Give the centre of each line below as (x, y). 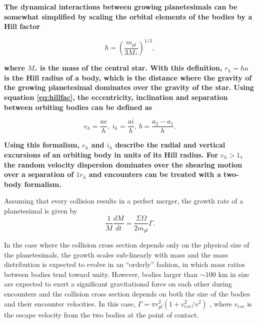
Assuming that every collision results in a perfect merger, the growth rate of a (124, 201)
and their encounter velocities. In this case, (70, 303)
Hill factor (22, 26)
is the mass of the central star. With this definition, (131, 68)
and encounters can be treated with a (155, 174)
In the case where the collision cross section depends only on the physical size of (127, 244)
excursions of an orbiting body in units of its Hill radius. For (111, 154)
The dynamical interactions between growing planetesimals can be (121, 6)
